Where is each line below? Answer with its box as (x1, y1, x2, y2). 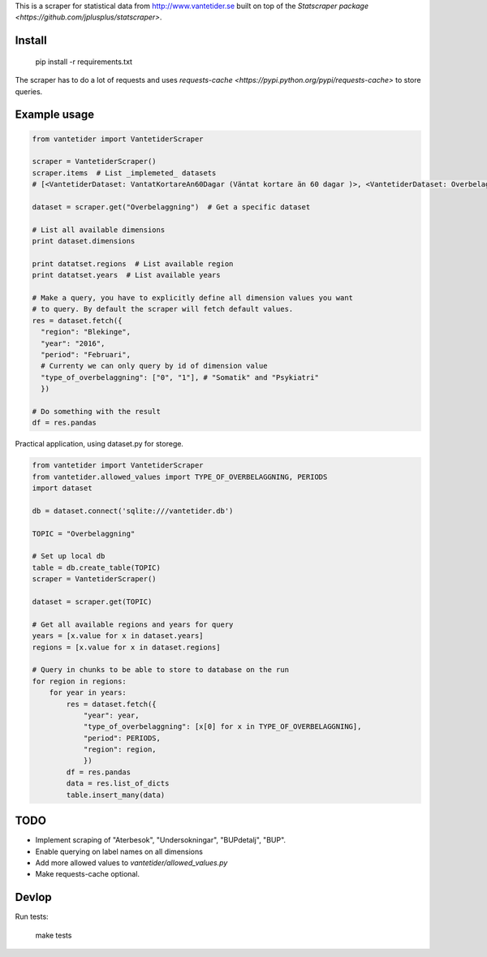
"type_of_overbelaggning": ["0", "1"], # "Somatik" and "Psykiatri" (41, 373, 320, 382)
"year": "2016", (41, 338, 106, 348)
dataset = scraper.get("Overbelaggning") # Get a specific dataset (32, 202, 311, 211)
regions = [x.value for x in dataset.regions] (32, 642, 221, 652)
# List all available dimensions (32, 225, 166, 235)
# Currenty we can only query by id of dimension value (41, 361, 268, 371)
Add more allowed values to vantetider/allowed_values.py (35, 857, 228, 868)
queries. (15, 86, 43, 97)
